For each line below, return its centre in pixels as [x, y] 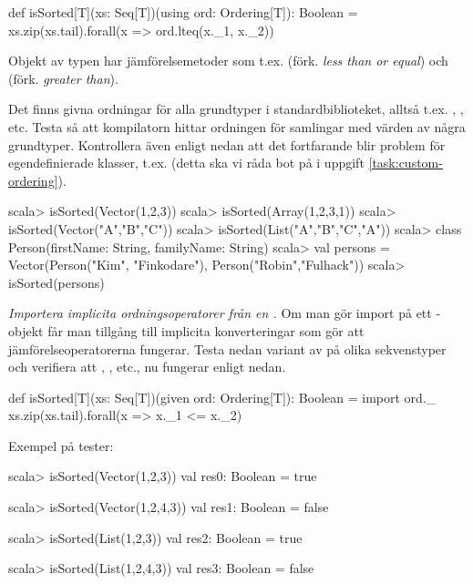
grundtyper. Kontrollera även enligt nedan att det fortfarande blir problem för [227, 144]
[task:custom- [406, 163]
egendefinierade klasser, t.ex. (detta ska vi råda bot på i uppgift [186, 163]
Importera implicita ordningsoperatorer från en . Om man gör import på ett [220, 313]
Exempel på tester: [61, 445]
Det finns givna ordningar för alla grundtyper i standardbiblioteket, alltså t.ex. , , [236, 109]
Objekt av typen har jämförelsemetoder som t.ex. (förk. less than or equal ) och [228, 61]
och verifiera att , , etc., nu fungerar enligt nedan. [147, 367]
